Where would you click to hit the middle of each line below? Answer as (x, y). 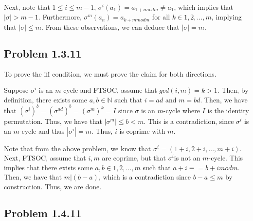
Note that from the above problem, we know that (78, 148)
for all (161, 17)
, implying (226, 17)
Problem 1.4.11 (43, 212)
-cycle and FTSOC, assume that (109, 90)
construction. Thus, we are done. (53, 186)
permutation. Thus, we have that (53, 121)
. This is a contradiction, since (189, 121)
